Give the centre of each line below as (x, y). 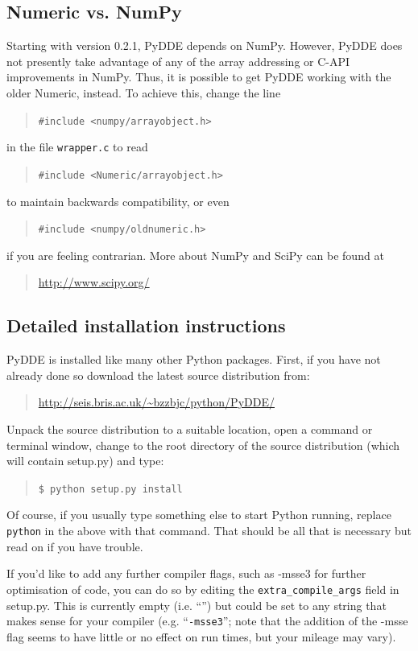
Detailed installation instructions (146, 325)
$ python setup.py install (110, 489)
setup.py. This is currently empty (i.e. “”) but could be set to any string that (197, 605)
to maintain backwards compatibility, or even (118, 201)
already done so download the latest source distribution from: (158, 375)
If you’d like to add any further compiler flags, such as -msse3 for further (186, 573)
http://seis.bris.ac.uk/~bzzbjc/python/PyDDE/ (156, 402)
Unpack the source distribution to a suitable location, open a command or (190, 429)
